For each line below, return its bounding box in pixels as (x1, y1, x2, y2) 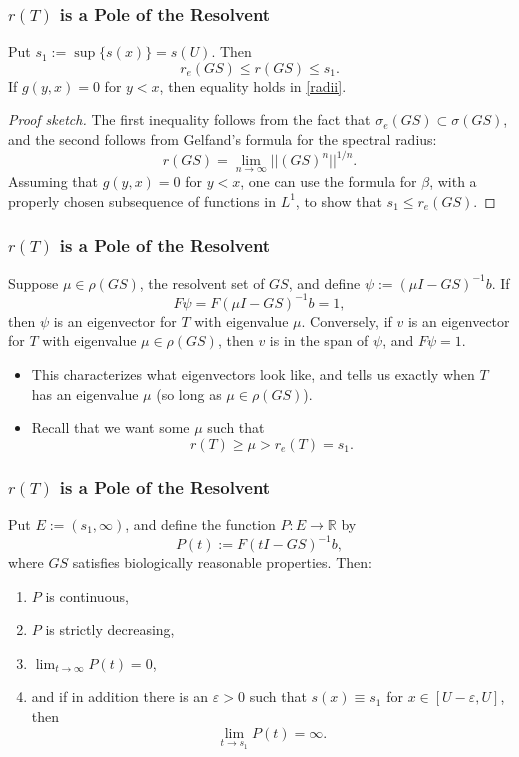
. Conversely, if (301, 310, 392, 331)
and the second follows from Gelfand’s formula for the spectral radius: (8, 129, 437, 149)
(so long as (156, 383, 222, 404)
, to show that (295, 190, 382, 211)
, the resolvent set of (139, 272, 265, 293)
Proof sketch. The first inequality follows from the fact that (8, 109, 371, 130)
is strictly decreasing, (45, 619, 175, 640)
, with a (429, 171, 477, 192)
